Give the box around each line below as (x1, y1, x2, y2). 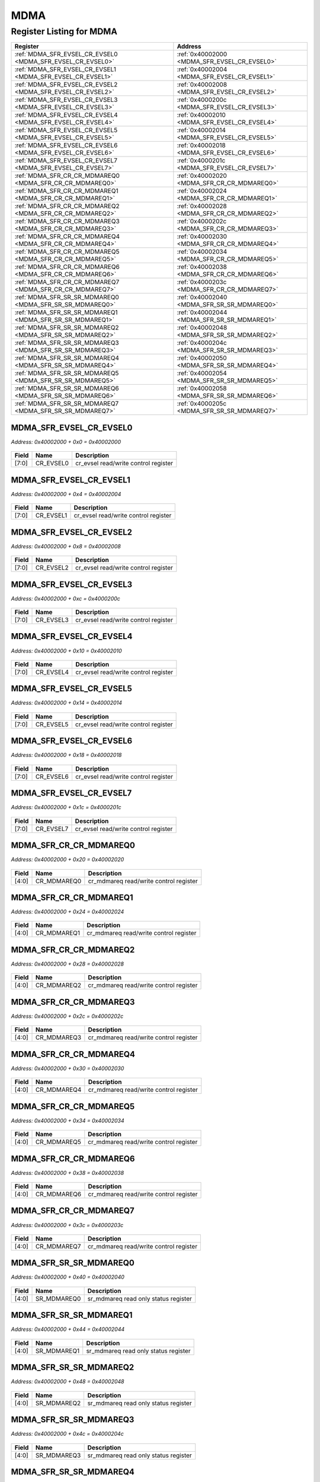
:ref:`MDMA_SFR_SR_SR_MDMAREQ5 (14, 369, 119, 378)
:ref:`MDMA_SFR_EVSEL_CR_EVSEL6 (14, 141, 118, 149)
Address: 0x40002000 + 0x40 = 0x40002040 (11, 1273, 124, 1280)
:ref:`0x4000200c (177, 95, 227, 104)
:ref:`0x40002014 (177, 126, 226, 135)
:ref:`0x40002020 (177, 172, 228, 180)
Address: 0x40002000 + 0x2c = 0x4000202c (11, 1013, 124, 1020)
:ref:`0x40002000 (177, 50, 228, 59)
